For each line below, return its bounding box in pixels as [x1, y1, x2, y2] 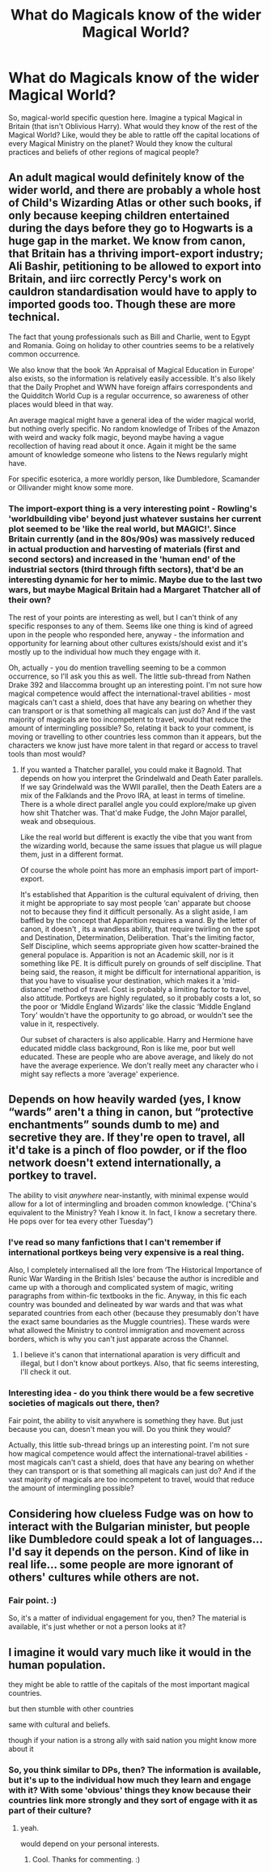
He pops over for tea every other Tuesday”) [8, 1216, 154, 1226]
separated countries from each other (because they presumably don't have [8, 1309, 260, 1318]
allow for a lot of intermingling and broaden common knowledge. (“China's [8, 1199, 257, 1209]
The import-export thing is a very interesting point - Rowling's [8, 503, 257, 514]
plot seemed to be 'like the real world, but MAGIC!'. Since [8, 523, 237, 534]
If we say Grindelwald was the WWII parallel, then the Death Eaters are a [19, 782, 262, 792]
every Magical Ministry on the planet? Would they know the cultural [8, 138, 233, 148]
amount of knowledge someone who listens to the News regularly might [8, 449, 248, 459]
